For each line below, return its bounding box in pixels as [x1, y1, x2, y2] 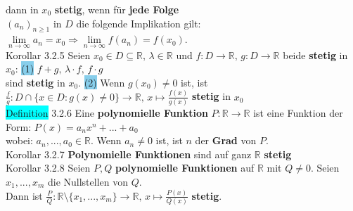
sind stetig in [6, 75, 65, 89]
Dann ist [6, 188, 43, 203]
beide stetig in [283, 47, 348, 62]
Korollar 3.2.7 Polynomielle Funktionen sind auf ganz [6, 146, 252, 161]
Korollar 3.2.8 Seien [6, 160, 91, 175]
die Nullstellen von [47, 174, 128, 188]
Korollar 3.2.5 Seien [6, 47, 91, 62]
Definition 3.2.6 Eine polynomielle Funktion [6, 105, 208, 120]
